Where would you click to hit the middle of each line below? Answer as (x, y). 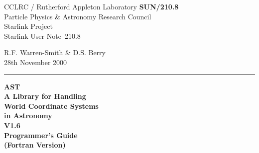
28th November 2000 (36, 62)
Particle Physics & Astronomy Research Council (78, 16)
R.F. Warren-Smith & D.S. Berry (55, 52)
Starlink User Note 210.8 (42, 36)
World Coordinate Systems (51, 106)
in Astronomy (28, 115)
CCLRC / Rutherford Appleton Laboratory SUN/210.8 (91, 6)
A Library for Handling (45, 96)
